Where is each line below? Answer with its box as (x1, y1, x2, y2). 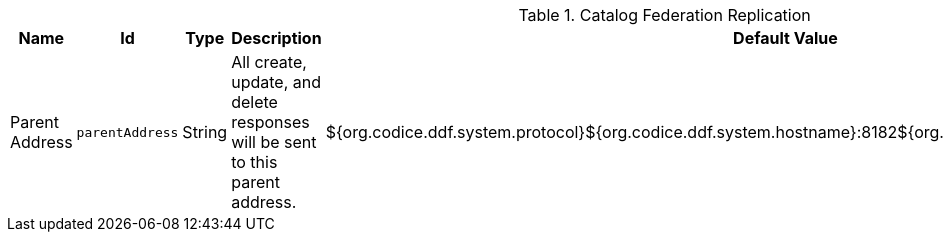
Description (231, 28, 322, 48)
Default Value (733, 28, 838, 48)
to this (231, 152, 278, 172)
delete (231, 92, 278, 112)
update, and (231, 72, 321, 92)
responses (231, 112, 310, 132)
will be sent (231, 132, 317, 152)
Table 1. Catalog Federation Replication (518, 5, 811, 25)
